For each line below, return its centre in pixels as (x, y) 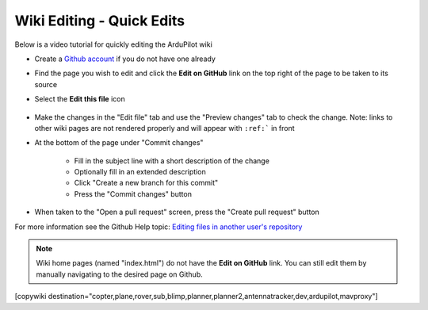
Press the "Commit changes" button (133, 193)
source (46, 84)
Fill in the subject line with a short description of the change (172, 161)
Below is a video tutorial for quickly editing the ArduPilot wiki (114, 44)
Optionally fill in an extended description (140, 172)
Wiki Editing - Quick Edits (100, 21)
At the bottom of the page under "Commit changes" (119, 143)
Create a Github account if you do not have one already (125, 59)
